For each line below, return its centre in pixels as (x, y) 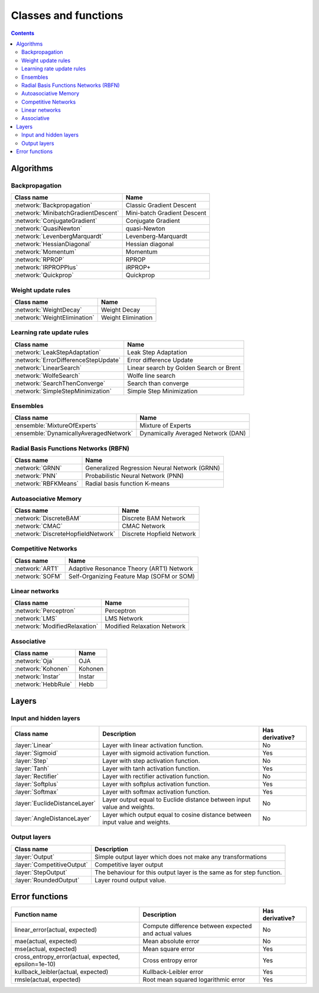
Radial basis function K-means (128, 484)
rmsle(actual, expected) (48, 980)
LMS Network (124, 619)
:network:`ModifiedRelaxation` (56, 626)
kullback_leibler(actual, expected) (61, 972)
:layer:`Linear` (34, 745)
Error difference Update (160, 360)
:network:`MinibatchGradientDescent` (67, 213)
